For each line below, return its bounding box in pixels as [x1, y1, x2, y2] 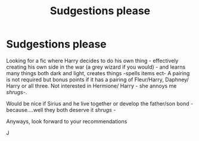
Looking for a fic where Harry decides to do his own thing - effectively [6, 57, 179, 64]
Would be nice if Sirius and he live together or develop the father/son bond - [6, 100, 194, 107]
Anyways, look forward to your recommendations [6, 117, 128, 125]
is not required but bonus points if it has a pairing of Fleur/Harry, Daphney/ [6, 76, 189, 83]
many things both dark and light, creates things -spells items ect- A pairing [6, 69, 190, 76]
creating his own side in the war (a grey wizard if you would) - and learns [6, 63, 186, 70]
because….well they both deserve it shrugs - [6, 106, 116, 113]
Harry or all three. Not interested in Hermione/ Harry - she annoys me [6, 82, 177, 89]
